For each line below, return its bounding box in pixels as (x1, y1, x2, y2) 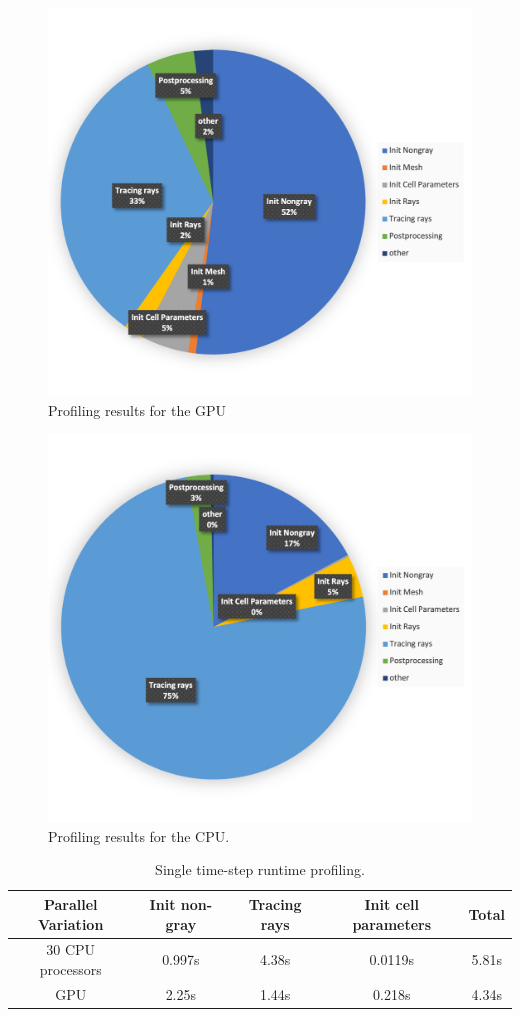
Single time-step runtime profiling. (155, 859, 365, 880)
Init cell (364, 893, 420, 914)
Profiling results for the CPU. (48, 825, 230, 846)
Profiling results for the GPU (48, 399, 227, 420)
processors (39, 958, 102, 979)
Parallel (43, 893, 98, 914)
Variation (38, 913, 104, 934)
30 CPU (46, 939, 96, 960)
